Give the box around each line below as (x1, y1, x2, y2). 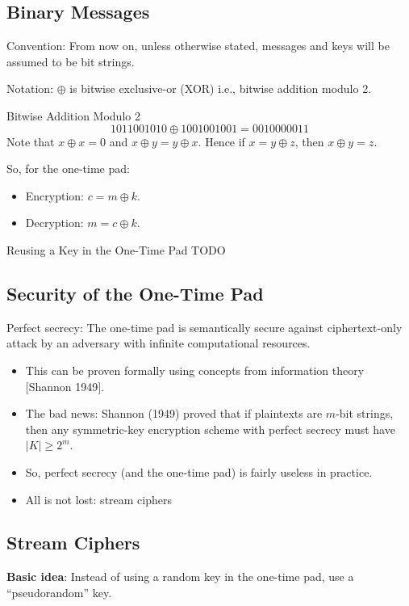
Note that (6, 133, 55, 149)
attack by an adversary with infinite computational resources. (6, 335, 311, 351)
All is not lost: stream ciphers (25, 490, 172, 507)
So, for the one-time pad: (6, 160, 130, 177)
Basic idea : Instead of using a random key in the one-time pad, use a (6, 568, 354, 585)
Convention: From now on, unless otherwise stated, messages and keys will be (6, 37, 390, 54)
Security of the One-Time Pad (6, 280, 264, 305)
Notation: (6, 80, 53, 97)
